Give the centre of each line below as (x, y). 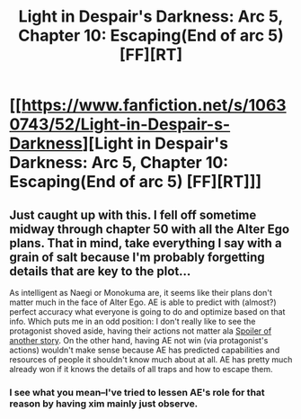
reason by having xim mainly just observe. (104, 404)
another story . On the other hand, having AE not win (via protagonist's (139, 340)
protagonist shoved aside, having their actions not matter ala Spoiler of (141, 331)
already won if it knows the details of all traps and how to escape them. (141, 369)
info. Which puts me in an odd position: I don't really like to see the (133, 321)
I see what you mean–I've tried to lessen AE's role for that (137, 392)
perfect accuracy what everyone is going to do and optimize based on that (147, 312)
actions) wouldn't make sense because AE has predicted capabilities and (145, 350)
